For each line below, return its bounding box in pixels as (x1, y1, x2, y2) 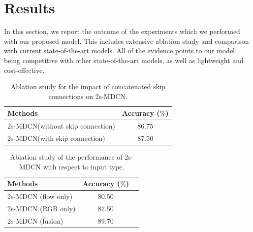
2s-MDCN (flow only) (7, 191, 73, 201)
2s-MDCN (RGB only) (7, 203, 76, 213)
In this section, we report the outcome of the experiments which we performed (4, 26, 240, 36)
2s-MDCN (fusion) (7, 215, 63, 226)
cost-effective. (4, 65, 45, 75)
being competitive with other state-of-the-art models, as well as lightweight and (4, 55, 244, 65)
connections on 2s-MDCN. (48, 91, 127, 101)
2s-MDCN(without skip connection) (7, 121, 115, 131)
